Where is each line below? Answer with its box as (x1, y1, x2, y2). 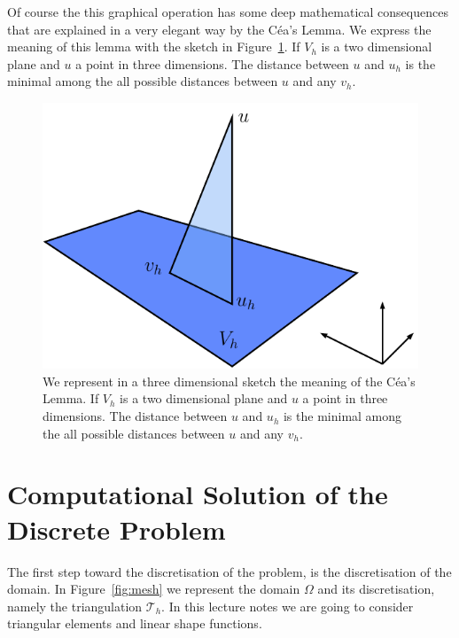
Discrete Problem (7, 510, 226, 547)
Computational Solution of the (7, 476, 388, 512)
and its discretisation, (317, 580, 435, 598)
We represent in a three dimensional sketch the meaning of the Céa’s (43, 371, 416, 390)
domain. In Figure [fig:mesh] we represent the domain (7, 580, 300, 598)
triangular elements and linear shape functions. (7, 614, 262, 633)
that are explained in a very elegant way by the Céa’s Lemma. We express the (7, 19, 432, 38)
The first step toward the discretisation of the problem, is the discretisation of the (7, 562, 452, 580)
